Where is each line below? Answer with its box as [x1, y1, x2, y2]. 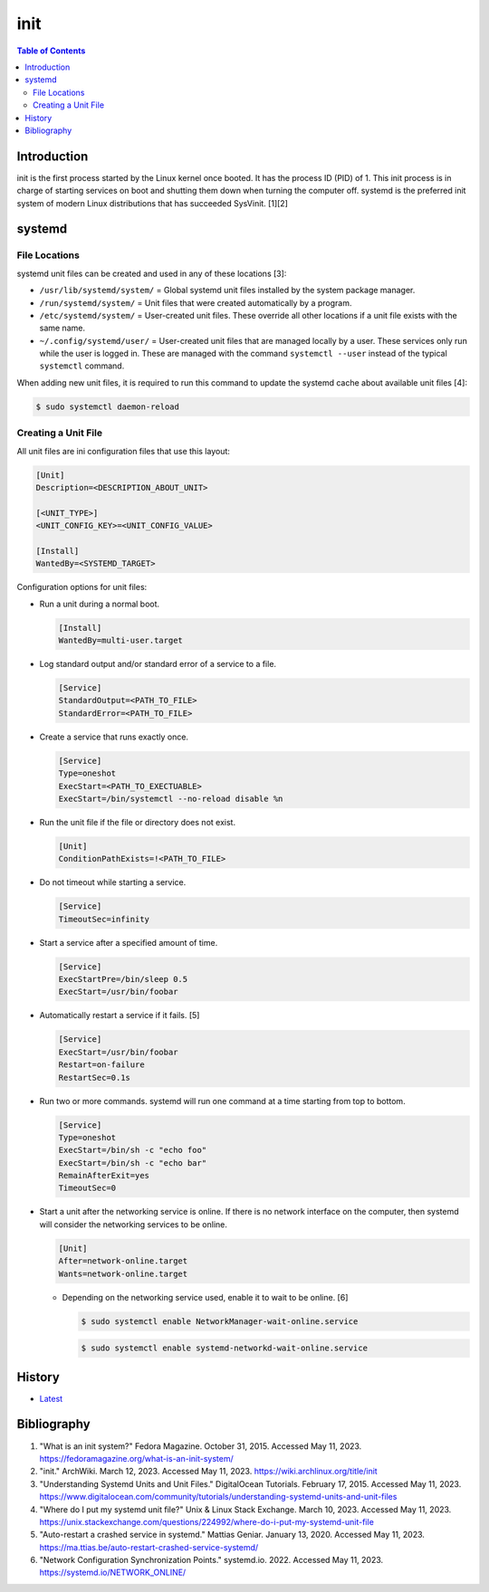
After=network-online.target [58, 1256, 188, 1266]
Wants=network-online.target [58, 1268, 188, 1279]
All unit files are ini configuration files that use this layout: [16, 445, 231, 456]
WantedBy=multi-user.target [58, 635, 183, 646]
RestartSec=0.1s [58, 1072, 131, 1082]
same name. [39, 322, 86, 334]
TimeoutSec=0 [58, 1183, 117, 1194]
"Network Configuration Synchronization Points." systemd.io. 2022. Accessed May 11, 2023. [39, 1555, 384, 1566]
